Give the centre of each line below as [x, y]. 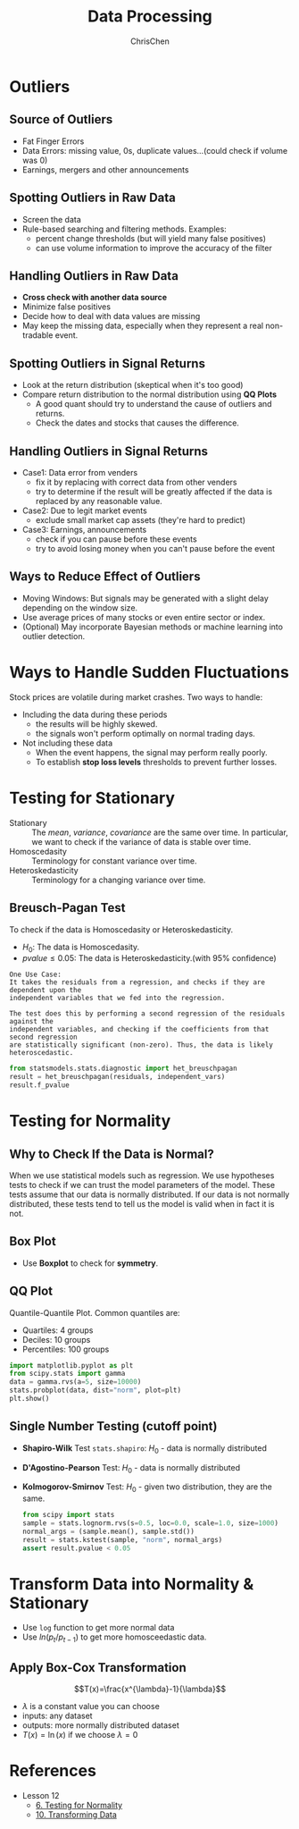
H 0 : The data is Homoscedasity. [81, 948]
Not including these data [67, 743]
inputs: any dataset [57, 1716]
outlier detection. [54, 636]
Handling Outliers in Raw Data [94, 276]
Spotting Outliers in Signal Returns [107, 363]
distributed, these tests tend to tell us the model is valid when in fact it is [142, 1203]
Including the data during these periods [95, 714]
